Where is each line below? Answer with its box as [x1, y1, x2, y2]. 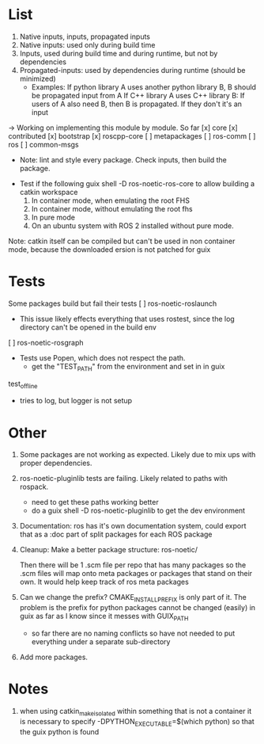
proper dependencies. [19, 458, 92, 468]
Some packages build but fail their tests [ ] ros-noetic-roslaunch [8, 299, 217, 308]
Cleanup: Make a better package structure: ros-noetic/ [19, 545, 198, 555]
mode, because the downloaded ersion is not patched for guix [8, 244, 211, 254]
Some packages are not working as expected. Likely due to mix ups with [19, 450, 256, 460]
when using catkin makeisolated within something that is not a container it [19, 706, 251, 718]
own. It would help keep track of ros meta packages [19, 577, 190, 587]
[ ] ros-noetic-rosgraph [8, 338, 84, 347]
